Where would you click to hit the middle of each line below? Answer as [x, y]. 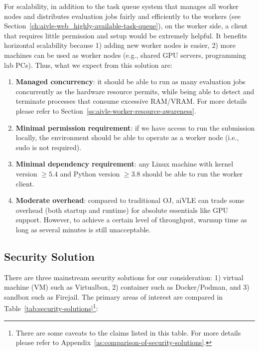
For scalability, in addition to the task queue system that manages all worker [121, 6]
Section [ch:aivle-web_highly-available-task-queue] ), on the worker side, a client [126, 26]
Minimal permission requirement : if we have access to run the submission [135, 127]
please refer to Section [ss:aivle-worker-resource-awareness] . [106, 110]
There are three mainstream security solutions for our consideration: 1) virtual [124, 277]
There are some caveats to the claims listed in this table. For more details [128, 332]
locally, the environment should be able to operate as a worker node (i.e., [127, 137]
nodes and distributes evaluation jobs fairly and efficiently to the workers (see [123, 16]
